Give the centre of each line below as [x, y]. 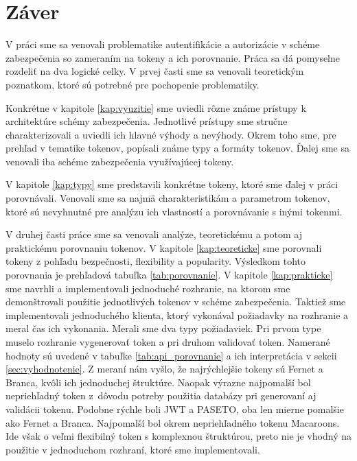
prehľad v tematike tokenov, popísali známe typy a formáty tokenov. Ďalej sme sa [177, 148]
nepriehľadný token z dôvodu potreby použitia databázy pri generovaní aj [161, 395]
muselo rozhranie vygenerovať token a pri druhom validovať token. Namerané [168, 342]
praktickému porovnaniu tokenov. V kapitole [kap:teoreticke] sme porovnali [164, 247]
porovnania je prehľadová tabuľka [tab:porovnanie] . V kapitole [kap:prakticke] [169, 275]
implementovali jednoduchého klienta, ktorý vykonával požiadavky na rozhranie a [177, 315]
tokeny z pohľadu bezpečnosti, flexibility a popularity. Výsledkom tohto [156, 261]
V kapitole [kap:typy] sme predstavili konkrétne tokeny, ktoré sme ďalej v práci [172, 184]
